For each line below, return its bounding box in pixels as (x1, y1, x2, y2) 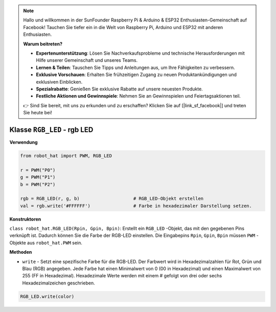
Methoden (9, 249, 32, 255)
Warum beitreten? (23, 41, 63, 47)
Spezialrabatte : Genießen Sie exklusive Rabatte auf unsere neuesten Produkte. (36, 86, 203, 92)
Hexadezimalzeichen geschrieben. (22, 280, 96, 286)
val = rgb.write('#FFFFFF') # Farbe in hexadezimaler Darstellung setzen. (20, 203, 252, 209)
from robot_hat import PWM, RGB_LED (20, 153, 112, 158)
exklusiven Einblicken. (36, 79, 83, 85)
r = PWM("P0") (20, 167, 56, 173)
